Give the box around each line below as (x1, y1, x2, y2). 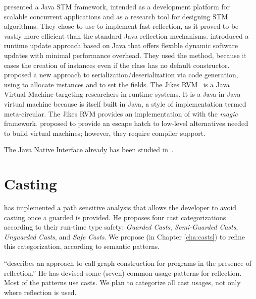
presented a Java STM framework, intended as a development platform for (4, 1, 230, 11)
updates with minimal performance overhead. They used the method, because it (4, 50, 247, 60)
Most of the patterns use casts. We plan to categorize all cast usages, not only (4, 277, 241, 288)
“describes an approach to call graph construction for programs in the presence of (4, 258, 252, 268)
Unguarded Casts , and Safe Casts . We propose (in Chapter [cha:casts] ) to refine (4, 231, 245, 241)
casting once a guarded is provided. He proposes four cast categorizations (4, 212, 226, 222)
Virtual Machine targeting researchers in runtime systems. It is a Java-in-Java (4, 89, 241, 99)
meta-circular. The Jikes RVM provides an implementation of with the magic (4, 108, 238, 119)
